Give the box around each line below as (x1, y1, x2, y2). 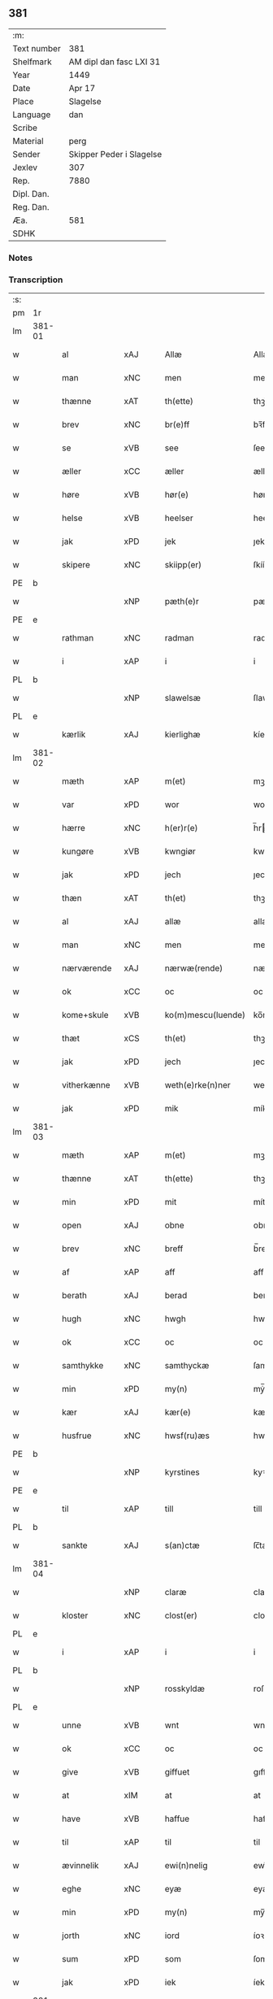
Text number (12, 42, 61, 54)
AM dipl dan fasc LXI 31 (68, 56, 161, 67)
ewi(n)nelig (164, 1860, 208, 1871)
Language (12, 109, 51, 120)
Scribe (12, 122, 38, 133)
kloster (62, 1610, 89, 1621)
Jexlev (12, 162, 38, 173)
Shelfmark (12, 56, 52, 67)
